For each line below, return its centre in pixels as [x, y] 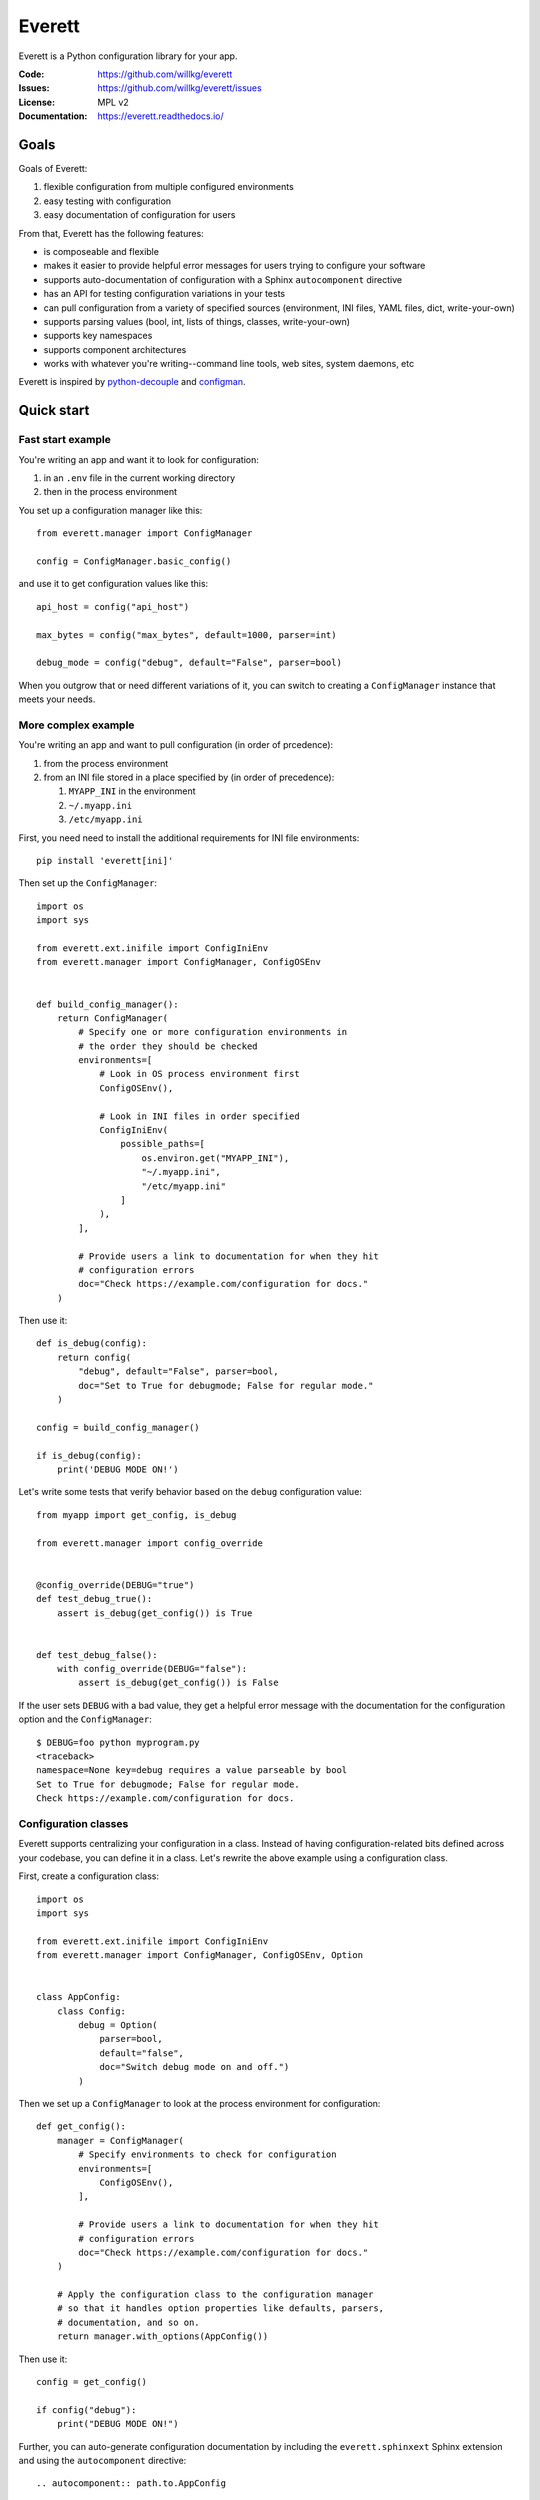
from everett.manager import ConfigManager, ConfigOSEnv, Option [200, 1955]
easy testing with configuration [107, 201]
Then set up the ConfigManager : [88, 883]
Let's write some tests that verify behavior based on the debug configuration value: [190, 1492]
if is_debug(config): [89, 1455]
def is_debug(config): [92, 1343]
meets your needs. [57, 699]
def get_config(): [81, 2126]
